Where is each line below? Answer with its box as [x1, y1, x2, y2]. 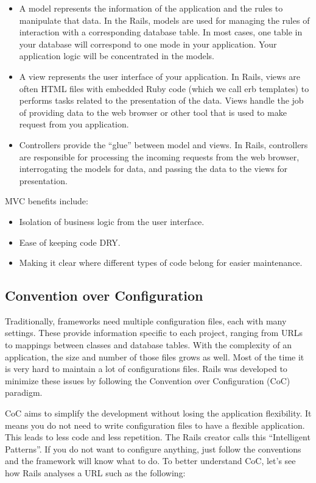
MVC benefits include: [5, 195, 88, 207]
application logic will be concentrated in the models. [19, 49, 214, 62]
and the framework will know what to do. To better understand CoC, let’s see [5, 454, 296, 467]
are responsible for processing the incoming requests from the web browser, [19, 150, 300, 163]
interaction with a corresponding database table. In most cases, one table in [19, 26, 303, 38]
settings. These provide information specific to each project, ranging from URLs [5, 326, 303, 339]
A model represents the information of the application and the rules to [19, 2, 283, 14]
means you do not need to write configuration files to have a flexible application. [5, 418, 305, 431]
